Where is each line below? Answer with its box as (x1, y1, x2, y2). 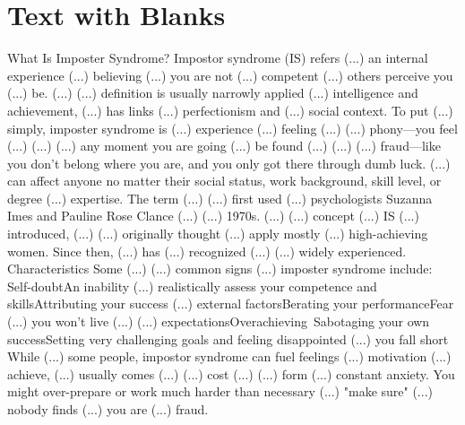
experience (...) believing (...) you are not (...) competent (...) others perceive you (7, 65, 453, 84)
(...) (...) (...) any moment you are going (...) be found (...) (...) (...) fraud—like (7, 136, 441, 155)
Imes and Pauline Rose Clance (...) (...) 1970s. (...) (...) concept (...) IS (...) (7, 206, 419, 225)
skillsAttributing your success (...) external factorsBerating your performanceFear (7, 294, 454, 313)
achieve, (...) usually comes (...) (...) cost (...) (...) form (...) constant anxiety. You (7, 364, 455, 383)
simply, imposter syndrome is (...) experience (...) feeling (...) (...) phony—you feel (7, 118, 458, 137)
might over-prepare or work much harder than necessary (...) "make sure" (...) (7, 382, 433, 401)
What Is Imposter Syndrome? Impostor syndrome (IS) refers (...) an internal (7, 48, 428, 67)
